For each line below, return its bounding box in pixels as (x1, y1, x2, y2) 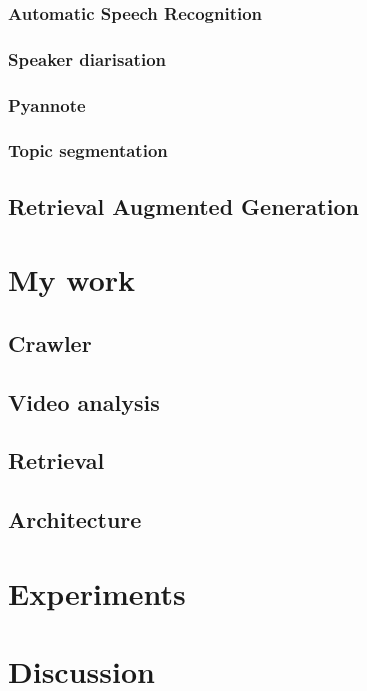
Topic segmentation (8, 138, 168, 163)
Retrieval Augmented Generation (8, 190, 359, 221)
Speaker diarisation (8, 46, 166, 71)
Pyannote (8, 92, 86, 117)
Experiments (8, 572, 186, 613)
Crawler (8, 327, 92, 358)
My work (8, 259, 136, 300)
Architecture (8, 504, 142, 535)
